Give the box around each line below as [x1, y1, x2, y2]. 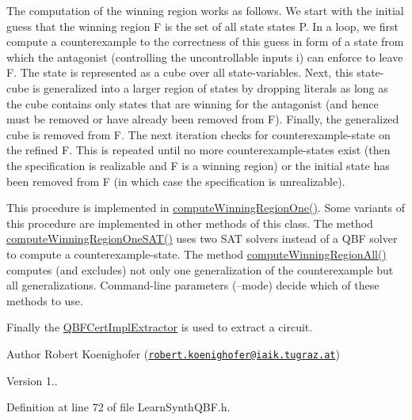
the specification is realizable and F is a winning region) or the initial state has [6, 157, 390, 173]
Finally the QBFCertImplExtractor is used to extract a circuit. [6, 319, 313, 335]
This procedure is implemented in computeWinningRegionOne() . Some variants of [6, 199, 406, 216]
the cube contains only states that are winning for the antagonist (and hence [6, 95, 379, 112]
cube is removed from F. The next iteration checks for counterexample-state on [6, 126, 391, 142]
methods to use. [6, 292, 83, 308]
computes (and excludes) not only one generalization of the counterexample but [6, 261, 394, 278]
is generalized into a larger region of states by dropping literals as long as [32, 79, 388, 96]
